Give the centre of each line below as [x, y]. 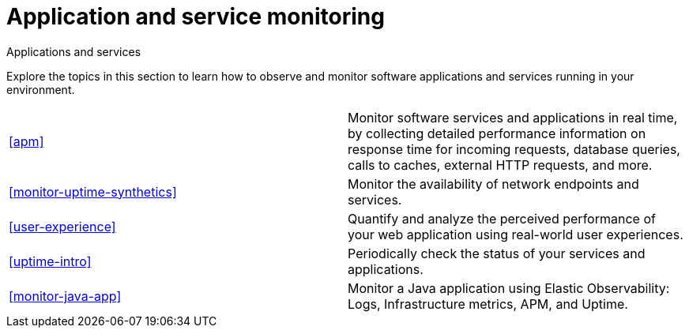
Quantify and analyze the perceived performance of [502, 218]
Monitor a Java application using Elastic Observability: [509, 288]
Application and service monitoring [196, 17]
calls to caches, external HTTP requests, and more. [500, 165]
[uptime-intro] [50, 261]
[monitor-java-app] [65, 296]
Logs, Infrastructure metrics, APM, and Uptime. [488, 304]
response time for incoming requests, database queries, [514, 149]
